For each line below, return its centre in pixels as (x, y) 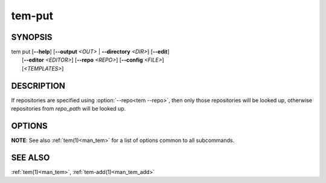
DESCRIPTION (38, 85)
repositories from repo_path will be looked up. (69, 109)
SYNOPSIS (32, 37)
